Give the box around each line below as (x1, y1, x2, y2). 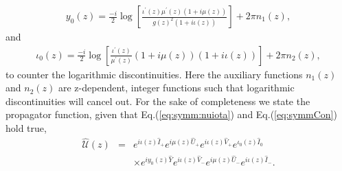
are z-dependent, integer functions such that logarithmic (58, 80, 295, 95)
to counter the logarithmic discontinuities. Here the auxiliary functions (5, 67, 303, 81)
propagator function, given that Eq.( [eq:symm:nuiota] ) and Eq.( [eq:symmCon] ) (5, 107, 337, 122)
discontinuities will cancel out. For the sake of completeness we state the (5, 93, 310, 108)
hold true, (5, 121, 47, 135)
